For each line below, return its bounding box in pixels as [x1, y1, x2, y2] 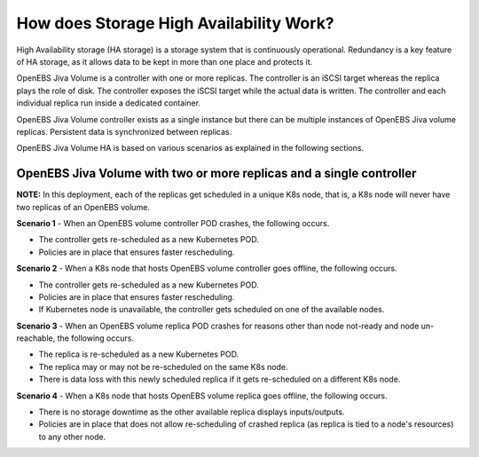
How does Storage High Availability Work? [16, 13, 334, 33]
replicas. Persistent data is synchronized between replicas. [16, 126, 232, 137]
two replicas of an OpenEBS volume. [16, 201, 151, 212]
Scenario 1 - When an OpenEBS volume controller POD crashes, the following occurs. [16, 217, 330, 228]
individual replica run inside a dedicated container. [16, 98, 201, 108]
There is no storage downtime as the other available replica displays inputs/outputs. [38, 406, 345, 417]
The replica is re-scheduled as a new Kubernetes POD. [38, 349, 239, 359]
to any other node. [38, 431, 106, 442]
